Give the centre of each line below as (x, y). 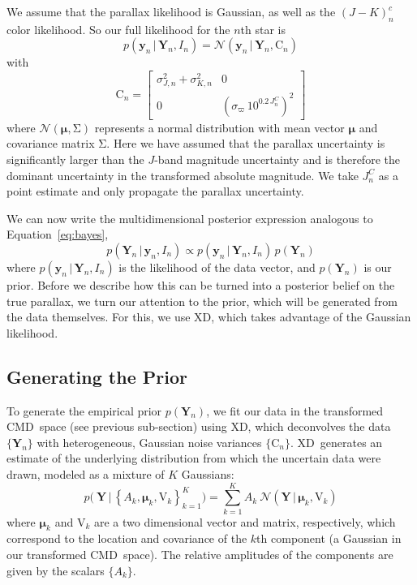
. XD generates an (337, 442)
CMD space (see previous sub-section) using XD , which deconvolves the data (199, 426)
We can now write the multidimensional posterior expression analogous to (190, 218)
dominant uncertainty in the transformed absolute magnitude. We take (183, 175)
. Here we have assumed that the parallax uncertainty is (246, 143)
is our (378, 267)
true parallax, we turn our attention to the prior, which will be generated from (202, 301)
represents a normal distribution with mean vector (219, 127)
